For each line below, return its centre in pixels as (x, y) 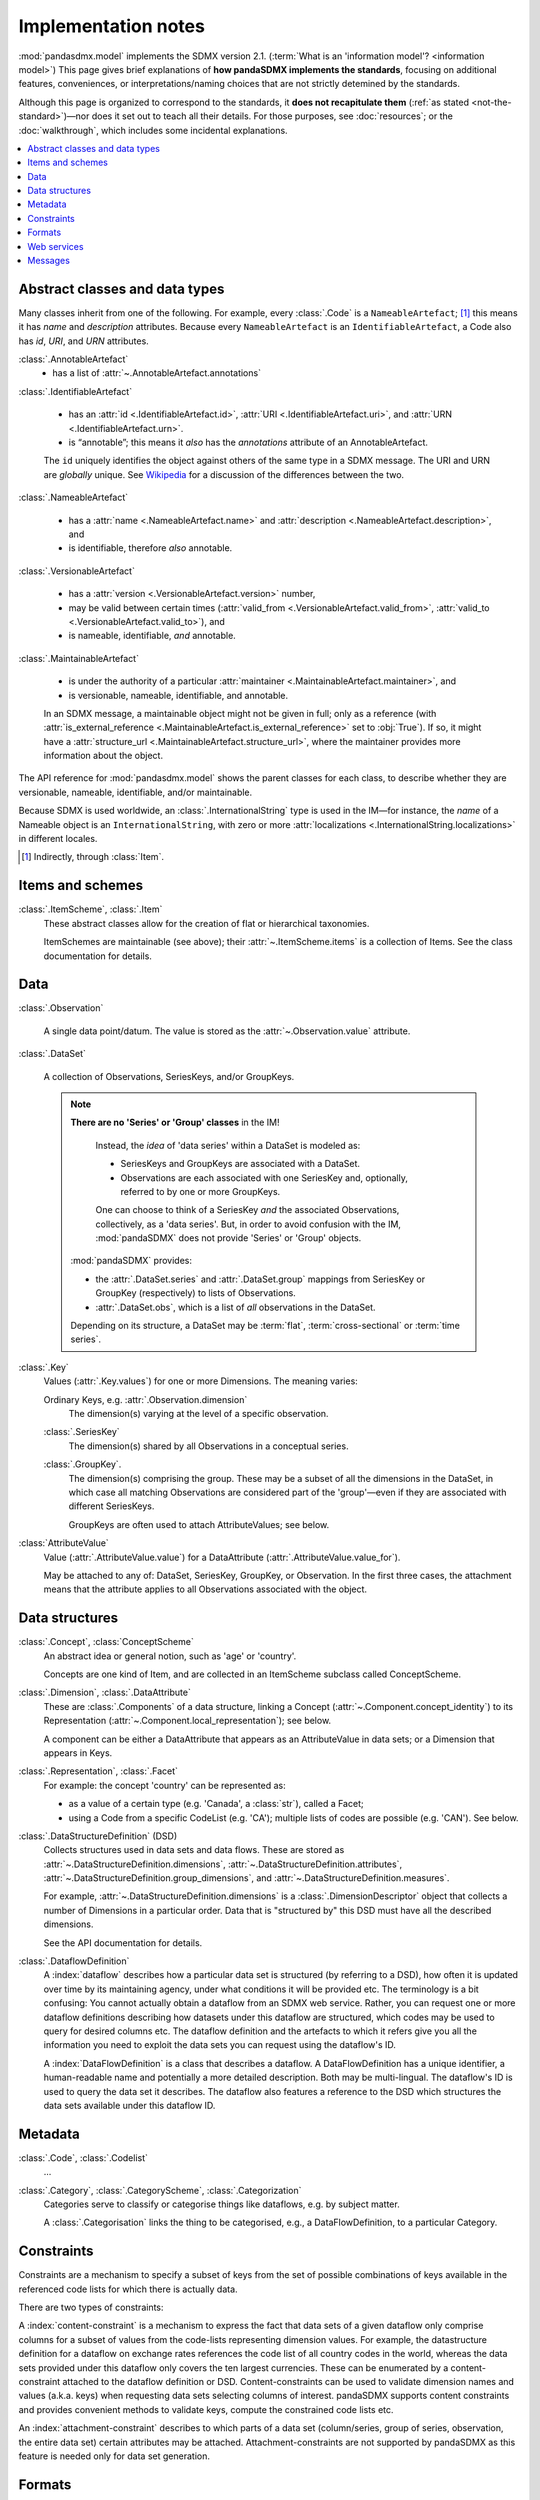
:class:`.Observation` (61, 1008)
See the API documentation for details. (123, 1942)
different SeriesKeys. (111, 1506)
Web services (55, 246)
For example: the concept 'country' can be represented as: (164, 1785)
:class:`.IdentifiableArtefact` (75, 391)
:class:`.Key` (43, 1367)
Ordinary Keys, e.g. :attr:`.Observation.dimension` (145, 1399)
